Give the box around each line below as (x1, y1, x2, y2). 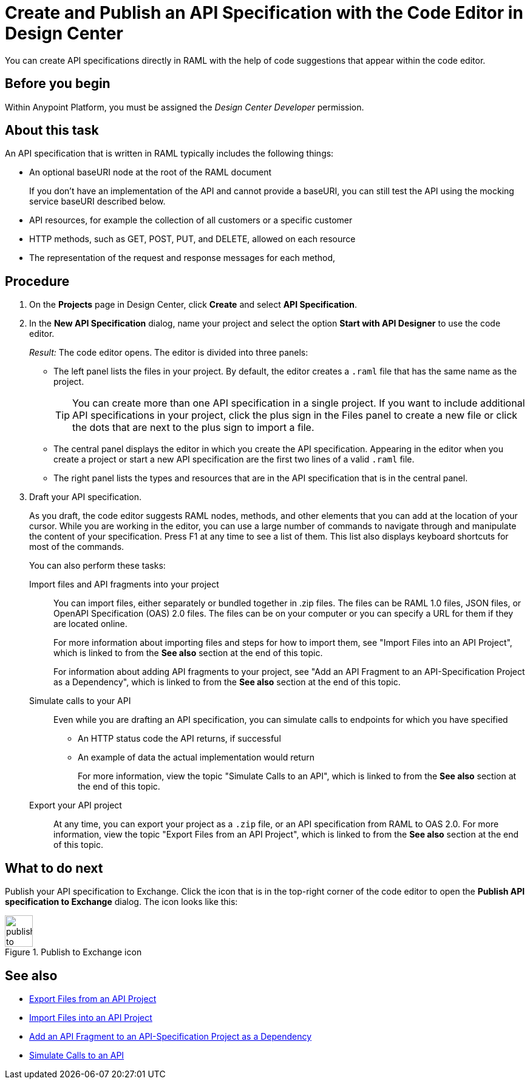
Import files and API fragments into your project (29, 579, 219, 590)
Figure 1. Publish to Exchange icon (5, 947, 142, 958)
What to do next (5, 860, 103, 876)
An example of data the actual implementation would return (78, 752, 314, 763)
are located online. (53, 618, 127, 629)
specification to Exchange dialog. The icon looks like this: (5, 896, 238, 907)
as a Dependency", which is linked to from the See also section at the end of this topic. (53, 677, 401, 688)
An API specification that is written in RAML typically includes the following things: (5, 148, 334, 159)
